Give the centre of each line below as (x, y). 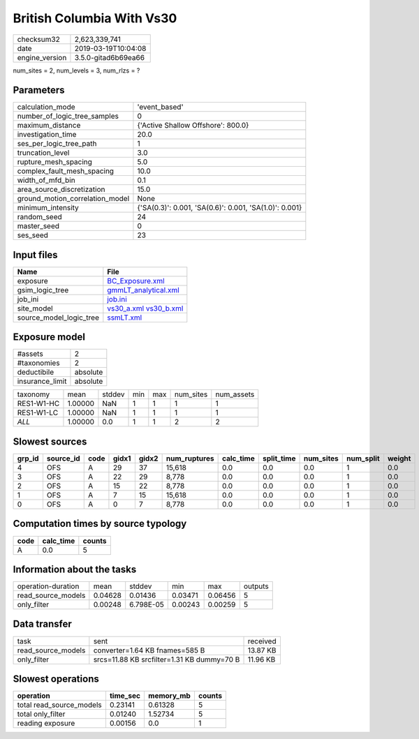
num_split (363, 458)
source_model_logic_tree (58, 318)
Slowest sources (50, 441)
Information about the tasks (75, 569)
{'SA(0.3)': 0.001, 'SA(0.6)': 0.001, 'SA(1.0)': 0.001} (220, 208)
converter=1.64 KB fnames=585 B (149, 650)
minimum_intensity (48, 208)
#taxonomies (38, 363)
